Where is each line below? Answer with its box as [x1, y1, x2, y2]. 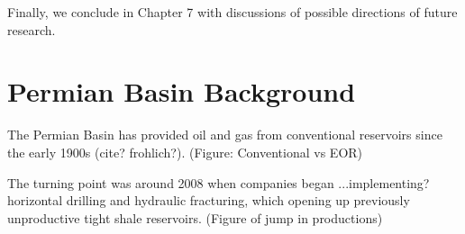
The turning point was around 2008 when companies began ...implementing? [7, 173, 430, 192]
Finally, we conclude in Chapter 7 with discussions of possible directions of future [7, 3, 458, 21]
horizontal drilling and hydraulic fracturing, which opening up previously [7, 191, 410, 210]
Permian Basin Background [7, 73, 356, 110]
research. [7, 20, 56, 39]
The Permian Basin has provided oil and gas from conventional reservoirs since [7, 125, 442, 144]
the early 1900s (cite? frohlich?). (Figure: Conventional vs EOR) [7, 142, 363, 161]
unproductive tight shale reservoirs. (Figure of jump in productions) [7, 208, 383, 227]
